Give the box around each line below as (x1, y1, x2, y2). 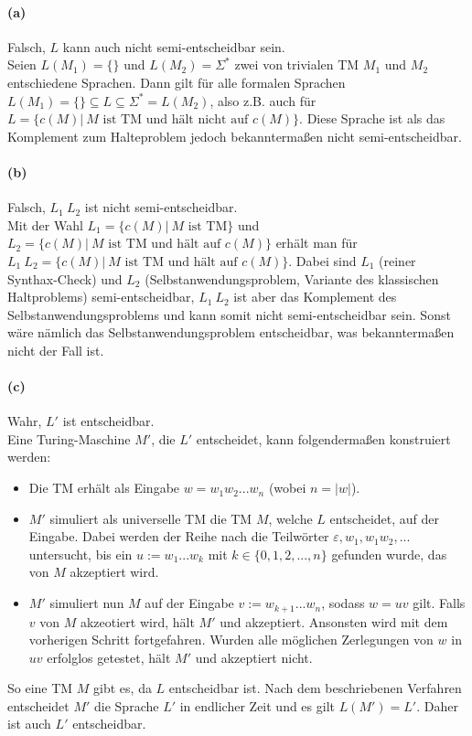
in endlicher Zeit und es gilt (179, 696, 335, 715)
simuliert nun (49, 593, 124, 613)
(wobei (268, 478, 306, 497)
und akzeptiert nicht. (195, 647, 313, 667)
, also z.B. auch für (209, 91, 316, 110)
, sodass (321, 593, 365, 613)
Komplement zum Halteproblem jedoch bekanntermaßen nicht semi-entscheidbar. (7, 126, 462, 145)
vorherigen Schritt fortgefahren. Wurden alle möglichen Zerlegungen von (28, 630, 434, 649)
